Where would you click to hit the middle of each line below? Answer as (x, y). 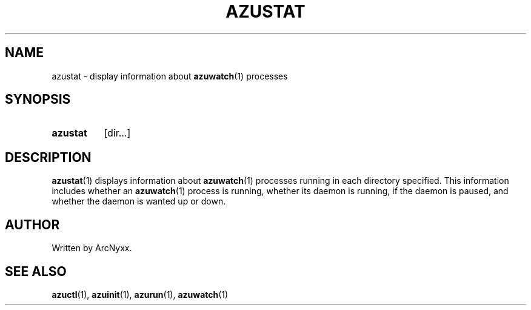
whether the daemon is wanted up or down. (139, 201)
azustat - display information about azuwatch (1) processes (170, 76)
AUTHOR (32, 224)
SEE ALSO (36, 271)
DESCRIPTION (48, 157)
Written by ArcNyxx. (92, 248)
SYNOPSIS (38, 99)
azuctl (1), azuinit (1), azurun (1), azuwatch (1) (140, 294)
